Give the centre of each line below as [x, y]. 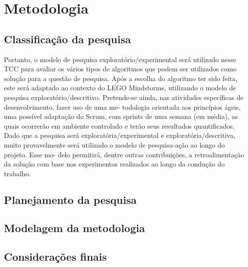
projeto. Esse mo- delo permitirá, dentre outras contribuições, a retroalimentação [124, 154]
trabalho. [17, 173]
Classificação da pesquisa [68, 39]
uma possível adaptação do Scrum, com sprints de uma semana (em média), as [121, 116]
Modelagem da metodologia [75, 228]
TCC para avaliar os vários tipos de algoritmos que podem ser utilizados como [120, 69]
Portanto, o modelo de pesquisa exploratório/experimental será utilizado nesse [120, 59]
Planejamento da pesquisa [70, 199]
